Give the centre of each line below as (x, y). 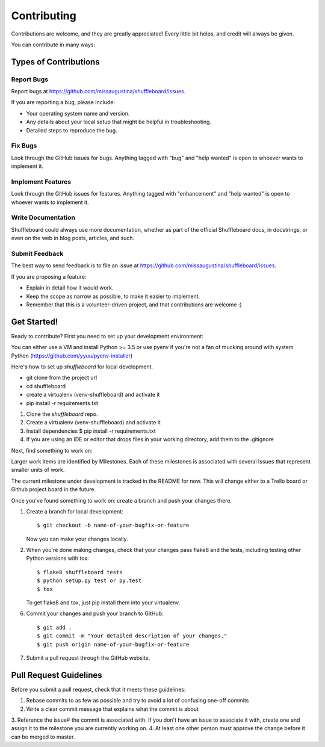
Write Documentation (43, 218)
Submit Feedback (37, 254)
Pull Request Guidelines (57, 675)
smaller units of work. (38, 470)
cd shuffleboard (46, 386)
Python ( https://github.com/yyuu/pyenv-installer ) (72, 356)
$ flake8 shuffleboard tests (80, 572)
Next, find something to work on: (52, 450)
